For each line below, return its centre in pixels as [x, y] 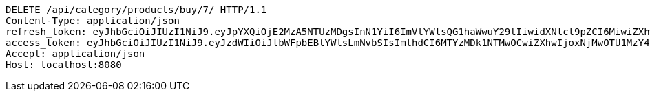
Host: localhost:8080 [64, 65]
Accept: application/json [75, 54]
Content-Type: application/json [93, 21]
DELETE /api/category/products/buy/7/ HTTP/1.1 [136, 10]
